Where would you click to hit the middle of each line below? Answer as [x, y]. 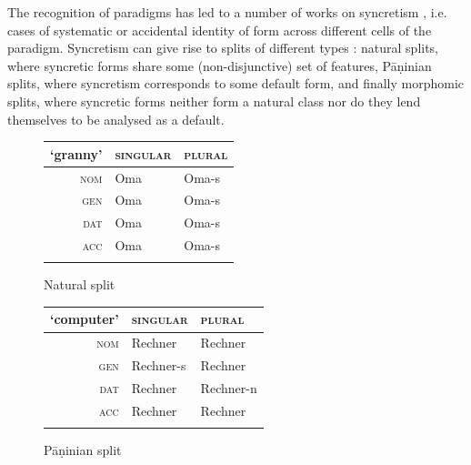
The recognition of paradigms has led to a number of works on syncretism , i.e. [227, 12]
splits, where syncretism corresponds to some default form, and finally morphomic [236, 83]
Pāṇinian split [83, 450]
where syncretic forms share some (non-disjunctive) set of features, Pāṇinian [220, 65]
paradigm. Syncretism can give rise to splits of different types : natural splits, [223, 48]
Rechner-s [159, 365]
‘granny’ [76, 153]
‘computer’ [85, 319]
